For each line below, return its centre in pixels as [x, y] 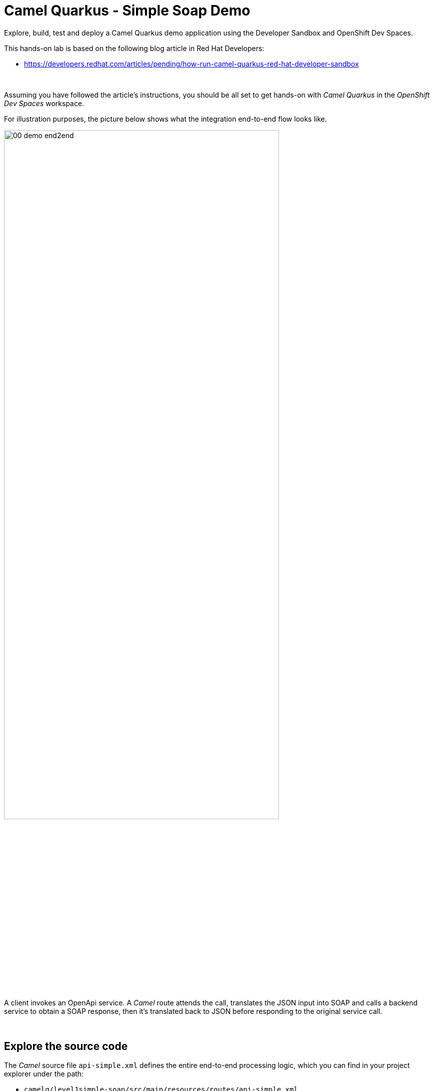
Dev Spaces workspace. [44, 103]
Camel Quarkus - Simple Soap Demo [127, 11]
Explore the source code [66, 1046]
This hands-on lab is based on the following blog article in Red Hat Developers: [134, 48]
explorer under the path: [44, 1074]
